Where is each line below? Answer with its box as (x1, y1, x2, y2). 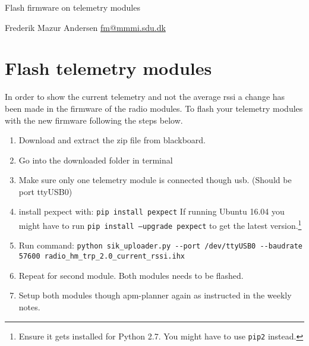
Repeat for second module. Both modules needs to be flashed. (18, 269, 244, 281)
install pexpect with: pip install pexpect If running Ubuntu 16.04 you (18, 205, 285, 218)
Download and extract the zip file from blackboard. (18, 134, 206, 146)
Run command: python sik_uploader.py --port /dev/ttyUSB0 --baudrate (18, 239, 303, 251)
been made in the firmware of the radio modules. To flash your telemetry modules (5, 102, 303, 114)
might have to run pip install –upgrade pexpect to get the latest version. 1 (18, 218, 302, 231)
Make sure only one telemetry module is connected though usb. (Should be (18, 174, 292, 186)
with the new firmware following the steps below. (5, 114, 183, 126)
